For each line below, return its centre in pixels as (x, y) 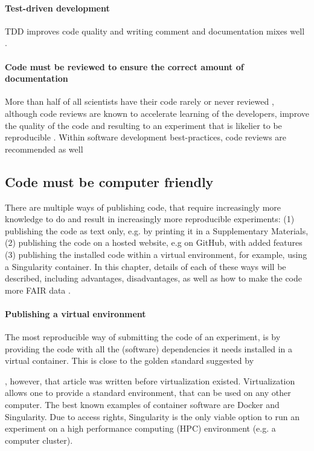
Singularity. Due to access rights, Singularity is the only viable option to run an (152, 416)
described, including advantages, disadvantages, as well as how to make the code (154, 278)
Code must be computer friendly (109, 181)
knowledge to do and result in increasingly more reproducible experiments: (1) (150, 219)
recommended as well (44, 149)
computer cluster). (39, 440)
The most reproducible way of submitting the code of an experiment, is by (143, 337)
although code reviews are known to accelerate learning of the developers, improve (157, 113)
